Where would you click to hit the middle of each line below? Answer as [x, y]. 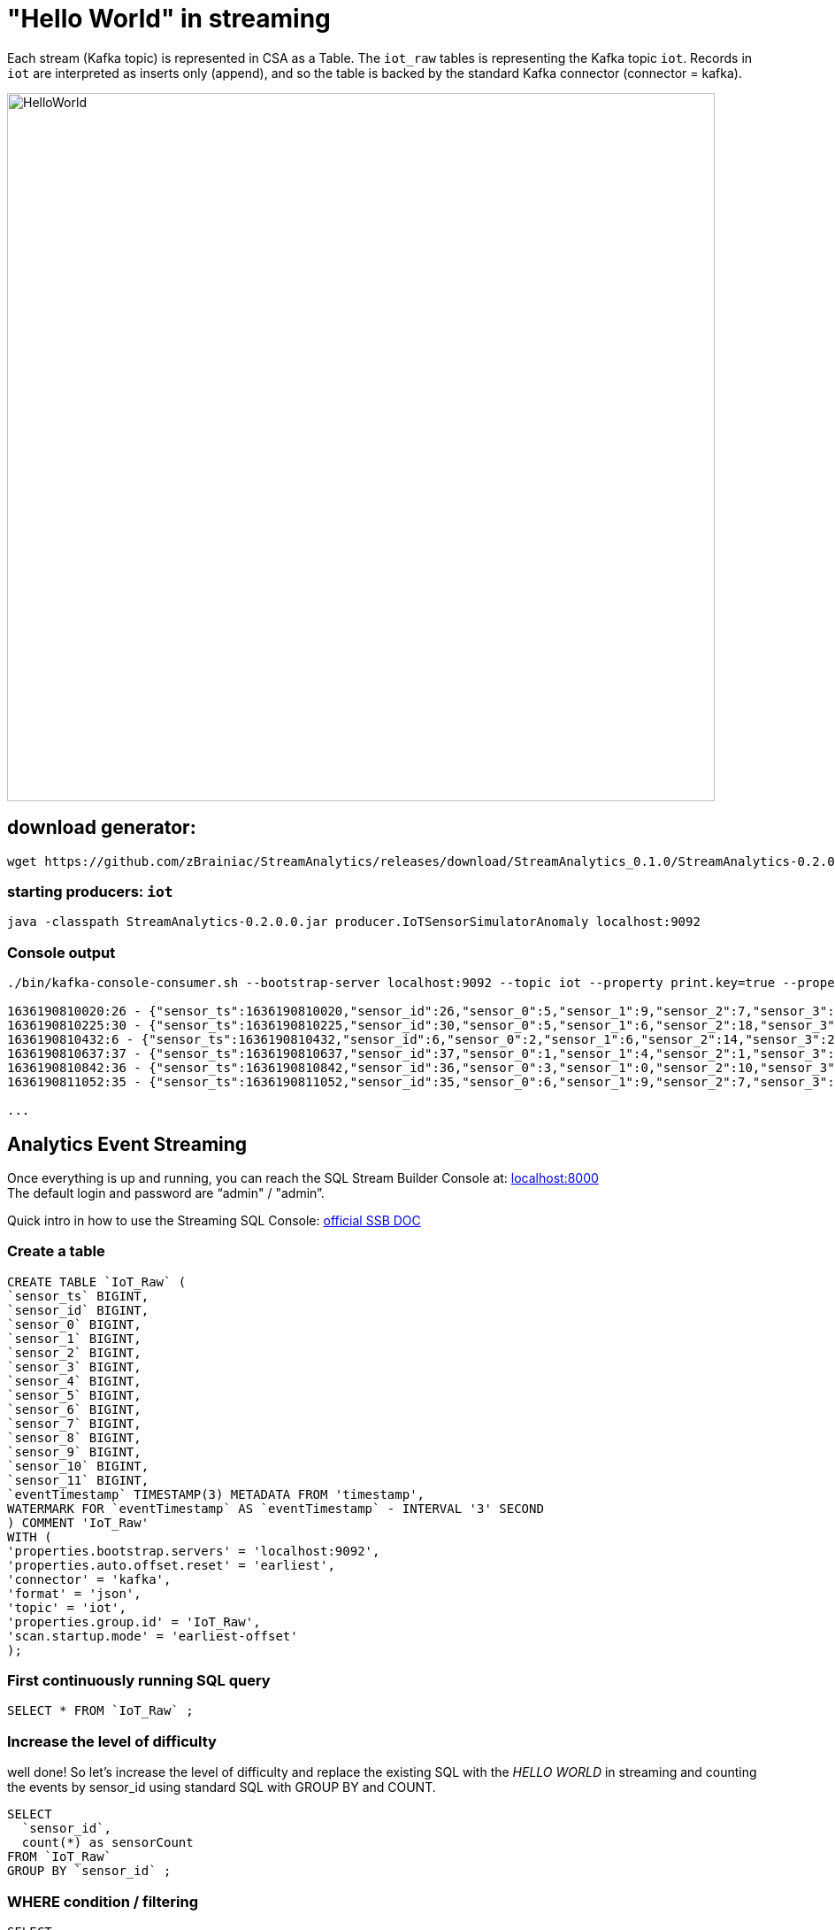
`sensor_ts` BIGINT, [78, 1296]
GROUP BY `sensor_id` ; [89, 1871]
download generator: [102, 828]
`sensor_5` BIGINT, [74, 1395]
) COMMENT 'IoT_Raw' [78, 1522]
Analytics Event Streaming [127, 1144]
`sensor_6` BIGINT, [74, 1409]
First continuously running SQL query [139, 1681]
